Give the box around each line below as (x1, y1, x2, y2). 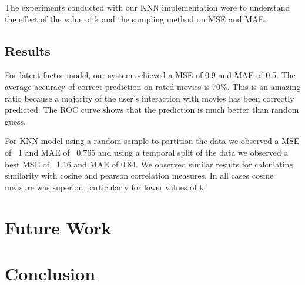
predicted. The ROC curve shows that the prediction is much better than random (5, 103, 299, 116)
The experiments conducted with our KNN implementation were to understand (5, 1, 290, 13)
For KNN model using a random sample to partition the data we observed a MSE (5, 135, 300, 147)
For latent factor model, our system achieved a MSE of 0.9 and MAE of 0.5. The (5, 69, 296, 81)
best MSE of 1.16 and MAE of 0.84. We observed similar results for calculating (5, 157, 294, 170)
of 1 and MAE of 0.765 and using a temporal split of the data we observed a (5, 146, 289, 158)
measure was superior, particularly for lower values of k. (5, 180, 206, 193)
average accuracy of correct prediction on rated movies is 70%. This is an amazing (5, 80, 301, 92)
